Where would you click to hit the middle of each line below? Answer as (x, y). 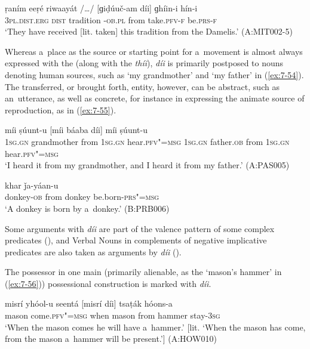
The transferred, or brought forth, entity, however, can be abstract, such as (142, 86)
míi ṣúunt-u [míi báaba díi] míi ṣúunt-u (76, 130)
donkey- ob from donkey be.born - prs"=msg (82, 197)
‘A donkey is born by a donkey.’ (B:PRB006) (87, 208)
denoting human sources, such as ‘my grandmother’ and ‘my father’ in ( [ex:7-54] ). (154, 74)
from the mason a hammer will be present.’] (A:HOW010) (111, 339)
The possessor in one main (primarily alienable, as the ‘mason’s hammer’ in (143, 272)
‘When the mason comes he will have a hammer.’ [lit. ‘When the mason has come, (155, 327)
